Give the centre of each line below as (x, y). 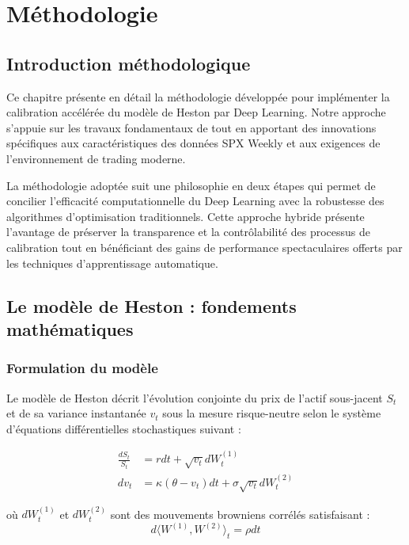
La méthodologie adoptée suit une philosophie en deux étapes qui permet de (191, 185)
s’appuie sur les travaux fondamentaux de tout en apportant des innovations (191, 127)
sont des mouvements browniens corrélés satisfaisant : (240, 514)
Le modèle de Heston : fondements (151, 305)
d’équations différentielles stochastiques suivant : (124, 428)
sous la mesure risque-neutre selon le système (272, 413)
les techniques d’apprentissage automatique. (112, 263)
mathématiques (70, 328)
